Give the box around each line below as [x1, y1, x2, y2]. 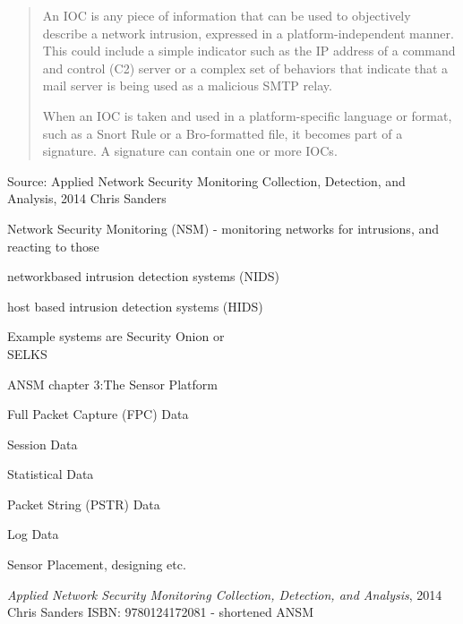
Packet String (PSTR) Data [7, 494, 160, 513]
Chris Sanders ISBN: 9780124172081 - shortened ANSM [7, 603, 313, 621]
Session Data [7, 434, 78, 453]
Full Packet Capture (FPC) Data [7, 405, 189, 423]
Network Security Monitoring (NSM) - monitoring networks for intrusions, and [7, 218, 440, 237]
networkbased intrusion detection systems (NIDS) [7, 267, 279, 286]
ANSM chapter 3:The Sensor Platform [7, 374, 218, 393]
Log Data [7, 525, 59, 543]
